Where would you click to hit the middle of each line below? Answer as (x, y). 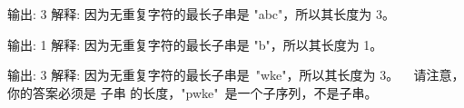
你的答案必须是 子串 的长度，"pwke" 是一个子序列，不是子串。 (193, 92)
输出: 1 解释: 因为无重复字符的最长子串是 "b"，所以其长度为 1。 (195, 44)
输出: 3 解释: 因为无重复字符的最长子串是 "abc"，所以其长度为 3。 (201, 14)
